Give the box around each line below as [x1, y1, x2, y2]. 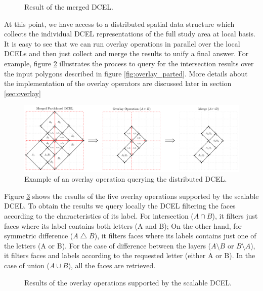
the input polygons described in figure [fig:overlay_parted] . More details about [4, 68, 248, 78]
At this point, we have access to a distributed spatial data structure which [4, 18, 235, 29]
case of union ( [4, 260, 50, 270]
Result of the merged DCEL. [24, 2, 113, 12]
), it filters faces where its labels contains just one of [94, 230, 256, 241]
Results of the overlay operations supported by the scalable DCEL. [24, 277, 232, 287]
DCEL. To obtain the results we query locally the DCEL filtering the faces [4, 200, 236, 211]
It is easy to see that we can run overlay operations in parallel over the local [4, 38, 240, 49]
